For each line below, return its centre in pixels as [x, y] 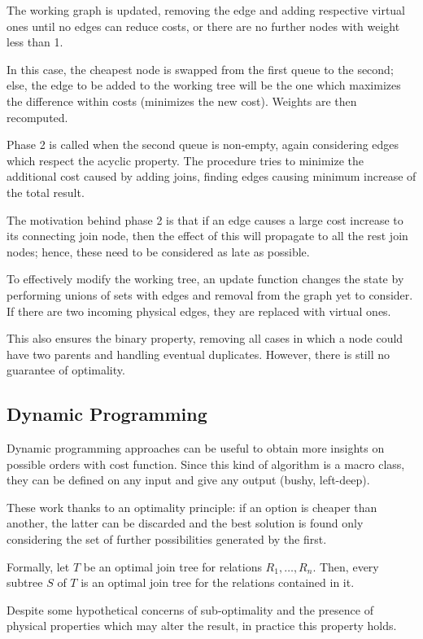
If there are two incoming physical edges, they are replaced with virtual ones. [199, 311]
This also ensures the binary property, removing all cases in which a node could [205, 338]
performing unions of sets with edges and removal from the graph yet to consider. [210, 294]
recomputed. [37, 117]
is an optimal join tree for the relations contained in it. [218, 582]
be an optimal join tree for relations [172, 566]
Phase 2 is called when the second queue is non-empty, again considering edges [203, 144]
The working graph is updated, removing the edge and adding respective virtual [206, 10]
